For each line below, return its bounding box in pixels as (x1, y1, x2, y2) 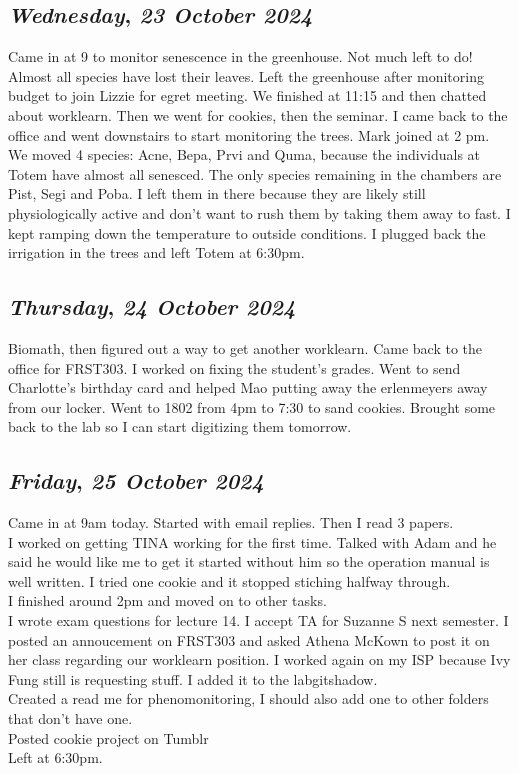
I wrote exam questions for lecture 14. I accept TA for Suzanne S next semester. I (8, 610, 509, 631)
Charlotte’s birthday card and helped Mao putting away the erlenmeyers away (8, 377, 488, 398)
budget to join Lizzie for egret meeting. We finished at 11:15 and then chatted (8, 85, 487, 106)
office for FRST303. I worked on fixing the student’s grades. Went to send (8, 357, 461, 378)
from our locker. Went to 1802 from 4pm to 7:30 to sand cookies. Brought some (8, 396, 496, 417)
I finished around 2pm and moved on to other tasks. (8, 590, 327, 611)
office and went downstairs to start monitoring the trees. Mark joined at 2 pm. (8, 124, 490, 145)
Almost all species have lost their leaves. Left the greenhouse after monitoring (8, 65, 484, 86)
